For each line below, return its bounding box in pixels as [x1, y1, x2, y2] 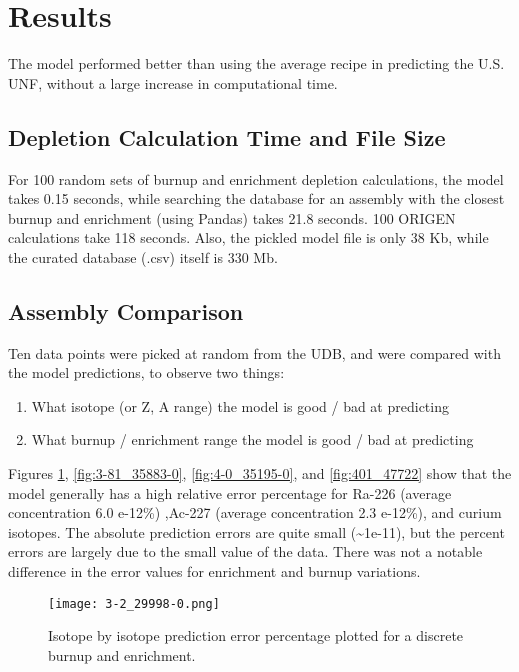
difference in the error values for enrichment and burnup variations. [8, 561, 421, 582]
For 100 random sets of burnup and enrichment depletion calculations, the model [8, 168, 504, 189]
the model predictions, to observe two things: [8, 362, 285, 383]
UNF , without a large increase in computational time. [8, 72, 338, 93]
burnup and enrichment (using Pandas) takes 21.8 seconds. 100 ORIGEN [8, 207, 456, 228]
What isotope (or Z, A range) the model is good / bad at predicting [31, 395, 449, 416]
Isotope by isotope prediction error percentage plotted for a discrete [48, 625, 464, 646]
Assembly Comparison [8, 295, 244, 326]
